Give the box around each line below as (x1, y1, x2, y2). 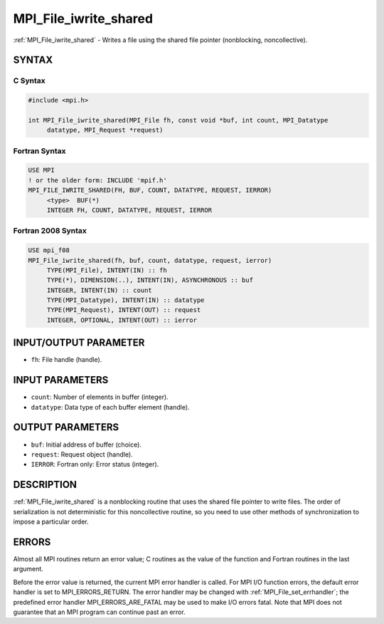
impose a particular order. (13, 517, 89, 526)
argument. (13, 565, 44, 573)
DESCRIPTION (13, 479, 78, 491)
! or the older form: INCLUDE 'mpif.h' (28, 176, 167, 184)
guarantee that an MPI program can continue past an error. (13, 608, 186, 616)
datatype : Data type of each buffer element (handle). (31, 402, 190, 411)
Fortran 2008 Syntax (13, 226, 87, 236)
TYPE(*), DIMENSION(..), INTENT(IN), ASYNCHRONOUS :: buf (46, 276, 254, 284)
